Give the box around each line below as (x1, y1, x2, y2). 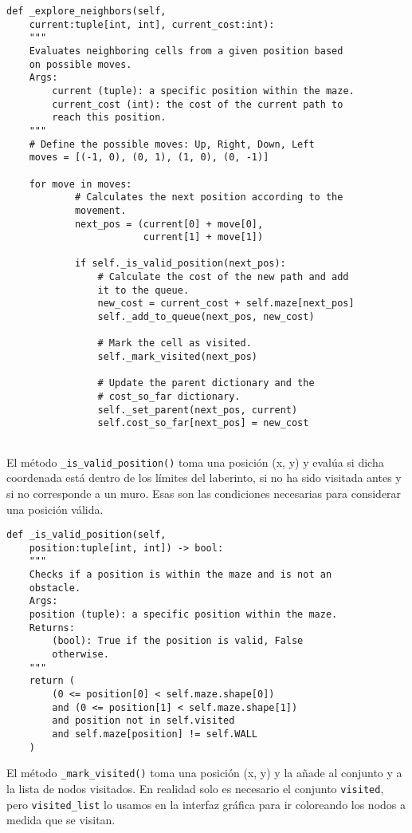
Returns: (29, 622, 75, 634)
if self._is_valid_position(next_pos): (74, 258, 286, 270)
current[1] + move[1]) (143, 231, 264, 243)
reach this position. (52, 112, 167, 124)
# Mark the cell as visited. (97, 338, 252, 349)
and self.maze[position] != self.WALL (52, 728, 257, 740)
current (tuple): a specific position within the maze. (52, 85, 355, 97)
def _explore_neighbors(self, (6, 6, 167, 17)
